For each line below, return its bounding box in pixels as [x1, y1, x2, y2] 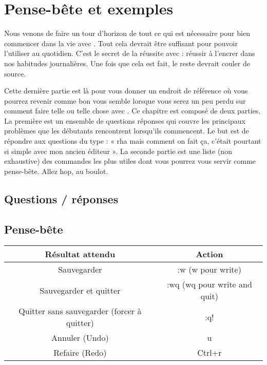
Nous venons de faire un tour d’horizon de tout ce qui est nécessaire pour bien [4, 28, 250, 39]
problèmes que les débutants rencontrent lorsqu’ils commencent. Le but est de [4, 125, 249, 136]
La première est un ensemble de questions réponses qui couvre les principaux [4, 115, 245, 126]
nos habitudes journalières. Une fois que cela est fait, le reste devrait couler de [4, 57, 250, 68]
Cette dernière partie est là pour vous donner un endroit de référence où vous [4, 85, 248, 96]
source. [4, 68, 26, 79]
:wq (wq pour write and [166, 278, 252, 291]
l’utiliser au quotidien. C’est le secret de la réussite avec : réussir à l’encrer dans [4, 48, 255, 59]
